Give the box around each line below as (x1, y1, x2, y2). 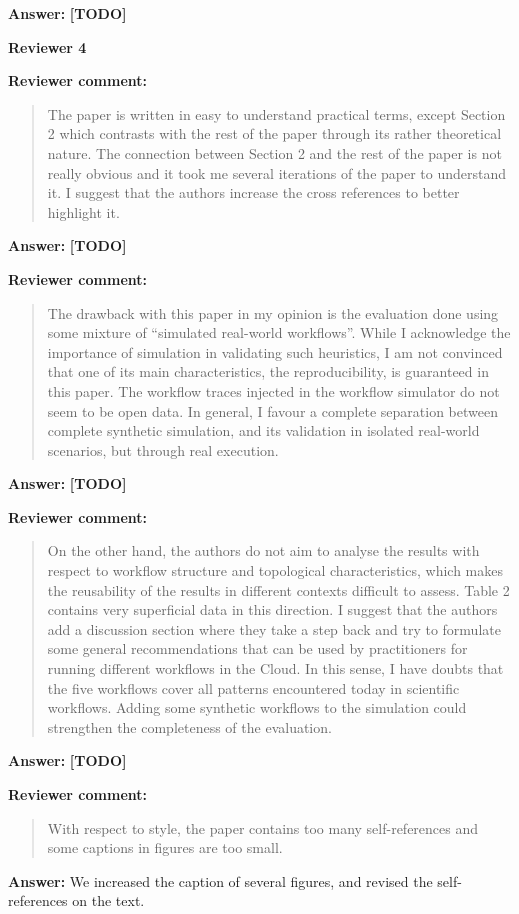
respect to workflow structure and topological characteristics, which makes (47, 560, 503, 581)
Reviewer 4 (8, 36, 87, 57)
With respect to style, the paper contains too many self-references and (47, 817, 479, 838)
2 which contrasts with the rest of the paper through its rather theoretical (47, 123, 502, 144)
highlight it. (47, 201, 120, 222)
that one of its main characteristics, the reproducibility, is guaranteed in (47, 361, 489, 382)
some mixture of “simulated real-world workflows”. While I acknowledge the (47, 322, 511, 343)
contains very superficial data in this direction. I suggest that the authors (47, 599, 498, 620)
